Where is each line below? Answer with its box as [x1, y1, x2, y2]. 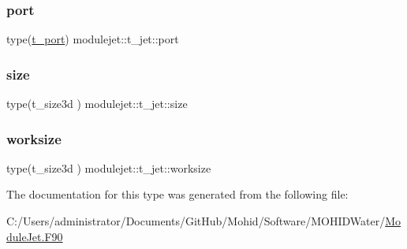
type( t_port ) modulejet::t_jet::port [6, 31, 179, 47]
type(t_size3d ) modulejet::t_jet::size [6, 95, 188, 112]
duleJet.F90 [6, 228, 63, 244]
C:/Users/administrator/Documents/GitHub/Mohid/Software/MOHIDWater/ [6, 213, 386, 229]
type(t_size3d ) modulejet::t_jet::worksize [6, 159, 211, 176]
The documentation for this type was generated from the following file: [6, 186, 349, 203]
